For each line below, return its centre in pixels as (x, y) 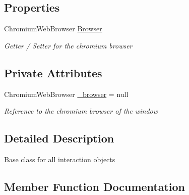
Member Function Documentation (95, 186)
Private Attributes (53, 72)
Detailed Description (59, 138)
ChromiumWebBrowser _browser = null (66, 94)
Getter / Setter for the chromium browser (68, 45)
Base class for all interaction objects (60, 159)
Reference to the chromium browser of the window (81, 111)
